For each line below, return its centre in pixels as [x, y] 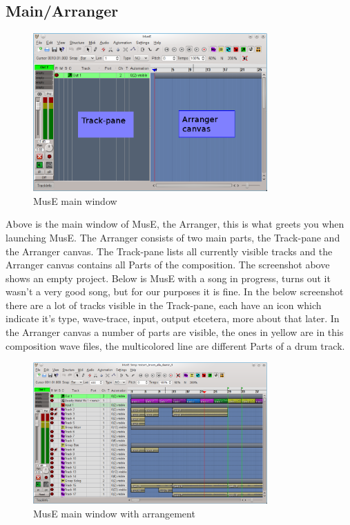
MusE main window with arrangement [114, 513]
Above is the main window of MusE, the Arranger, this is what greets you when [175, 224]
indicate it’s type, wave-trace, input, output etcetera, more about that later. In [173, 318]
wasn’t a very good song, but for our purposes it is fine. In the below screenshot [175, 291]
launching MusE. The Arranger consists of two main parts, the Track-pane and [173, 237]
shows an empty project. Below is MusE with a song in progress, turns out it [168, 278]
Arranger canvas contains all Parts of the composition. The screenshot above [168, 265]
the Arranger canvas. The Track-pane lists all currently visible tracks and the [169, 251]
